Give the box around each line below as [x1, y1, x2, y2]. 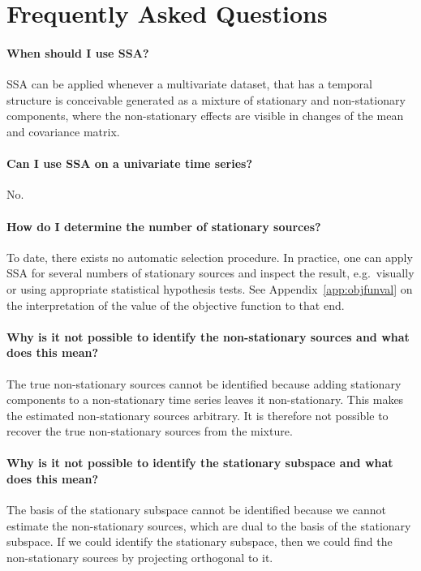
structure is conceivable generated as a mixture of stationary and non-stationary [6, 91, 406, 108]
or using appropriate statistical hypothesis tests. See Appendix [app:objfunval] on [6, 280, 413, 297]
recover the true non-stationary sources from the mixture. [6, 423, 293, 440]
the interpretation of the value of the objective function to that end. [6, 296, 345, 313]
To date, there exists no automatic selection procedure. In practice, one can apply [6, 248, 413, 265]
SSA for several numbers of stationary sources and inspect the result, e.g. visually [6, 264, 415, 281]
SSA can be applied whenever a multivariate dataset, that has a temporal [6, 75, 372, 92]
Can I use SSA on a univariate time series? [6, 155, 253, 172]
